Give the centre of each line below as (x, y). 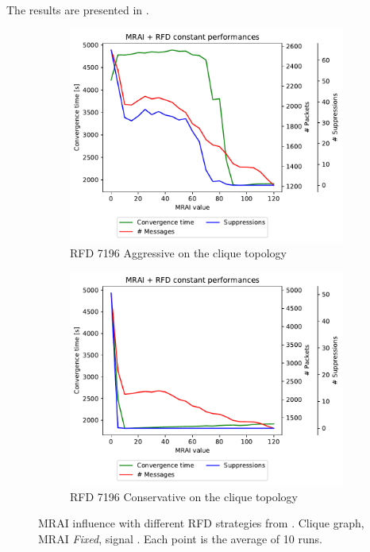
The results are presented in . (78, 10)
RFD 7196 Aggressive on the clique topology (178, 253)
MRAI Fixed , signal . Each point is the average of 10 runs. (180, 538)
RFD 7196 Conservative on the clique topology (184, 496)
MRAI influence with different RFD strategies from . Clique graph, (201, 523)
